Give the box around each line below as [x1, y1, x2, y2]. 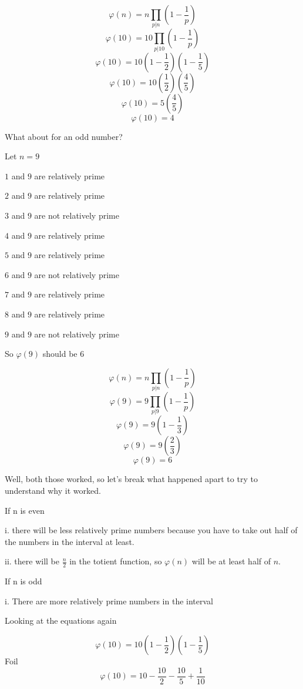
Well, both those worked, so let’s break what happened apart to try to [5, 473, 258, 485]
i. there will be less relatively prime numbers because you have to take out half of [5, 524, 298, 536]
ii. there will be [5, 555, 59, 567]
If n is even [5, 504, 45, 516]
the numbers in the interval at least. [5, 535, 134, 547]
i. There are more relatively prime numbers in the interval [5, 594, 213, 607]
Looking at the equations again [5, 614, 117, 627]
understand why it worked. [5, 484, 101, 497]
